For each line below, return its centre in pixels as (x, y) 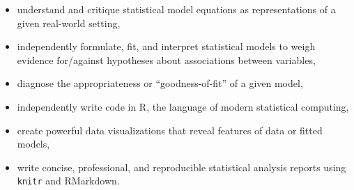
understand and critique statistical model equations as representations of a (176, 9)
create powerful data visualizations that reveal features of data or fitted (170, 130)
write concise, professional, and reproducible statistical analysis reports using (182, 167)
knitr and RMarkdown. (68, 181)
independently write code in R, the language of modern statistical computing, (183, 106)
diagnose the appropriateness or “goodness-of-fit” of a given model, (160, 83)
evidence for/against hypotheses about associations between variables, (166, 60)
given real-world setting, (69, 23)
